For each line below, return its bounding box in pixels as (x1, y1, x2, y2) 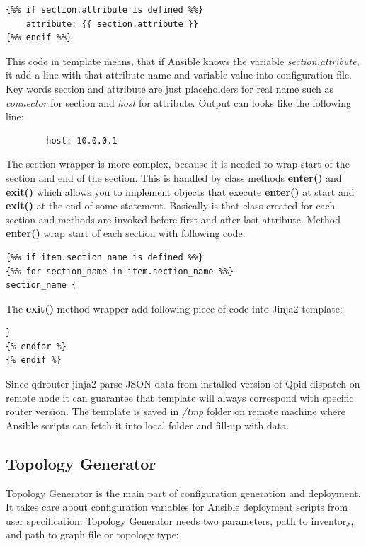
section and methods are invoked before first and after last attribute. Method (6, 211, 341, 226)
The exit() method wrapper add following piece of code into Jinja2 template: (6, 301, 343, 315)
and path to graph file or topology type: (6, 527, 179, 542)
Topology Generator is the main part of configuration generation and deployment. (6, 485, 361, 500)
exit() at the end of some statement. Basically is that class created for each (6, 198, 336, 213)
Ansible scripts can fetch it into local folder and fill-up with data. (6, 417, 290, 432)
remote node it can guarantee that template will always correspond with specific (6, 390, 354, 405)
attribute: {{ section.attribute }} (25, 18, 199, 29)
